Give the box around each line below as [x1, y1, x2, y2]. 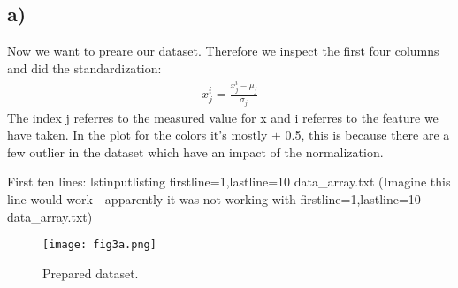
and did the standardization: [7, 58, 162, 77]
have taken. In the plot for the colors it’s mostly [7, 125, 268, 144]
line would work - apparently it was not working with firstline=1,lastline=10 [7, 190, 421, 208]
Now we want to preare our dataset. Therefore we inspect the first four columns [7, 42, 439, 60]
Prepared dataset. [42, 263, 139, 282]
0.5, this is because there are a [285, 125, 450, 144]
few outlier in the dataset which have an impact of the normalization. [7, 142, 384, 161]
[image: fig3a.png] [42, 239, 156, 252]
